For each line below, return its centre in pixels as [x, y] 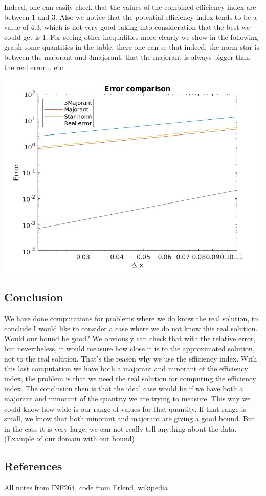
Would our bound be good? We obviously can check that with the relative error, [130, 338]
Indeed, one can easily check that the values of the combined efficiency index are [130, 7]
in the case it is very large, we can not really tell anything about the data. [120, 428]
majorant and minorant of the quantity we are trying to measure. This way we [127, 398]
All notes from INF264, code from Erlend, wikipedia [86, 488]
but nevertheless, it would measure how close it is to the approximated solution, [129, 348]
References [33, 466]
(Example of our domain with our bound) [70, 438]
